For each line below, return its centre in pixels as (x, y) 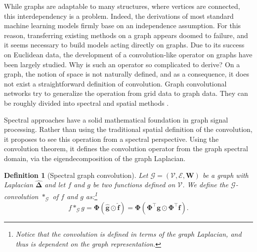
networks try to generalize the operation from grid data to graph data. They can (126, 93)
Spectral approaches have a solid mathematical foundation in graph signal (116, 119)
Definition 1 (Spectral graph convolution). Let (76, 175)
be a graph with (225, 175)
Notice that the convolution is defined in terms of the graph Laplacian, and (128, 234)
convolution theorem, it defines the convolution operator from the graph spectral (126, 148)
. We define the (206, 185)
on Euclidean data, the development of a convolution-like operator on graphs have (128, 54)
